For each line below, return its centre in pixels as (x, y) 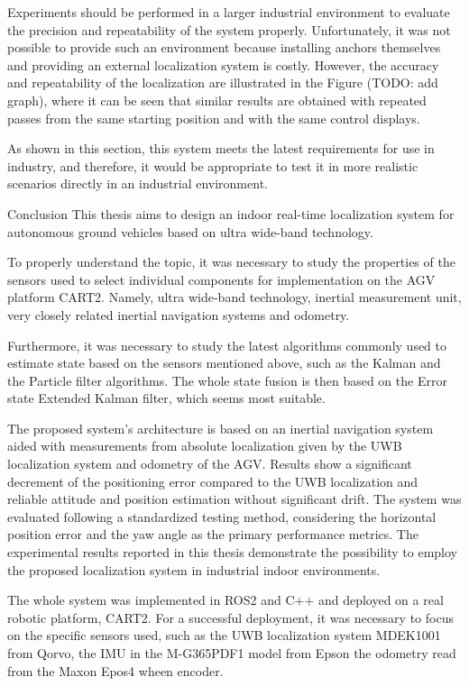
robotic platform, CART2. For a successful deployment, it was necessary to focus (230, 617)
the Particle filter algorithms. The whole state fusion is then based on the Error (227, 380)
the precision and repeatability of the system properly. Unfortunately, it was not (229, 29)
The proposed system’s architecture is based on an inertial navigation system (221, 428)
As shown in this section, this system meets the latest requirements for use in (221, 148)
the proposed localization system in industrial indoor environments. (194, 569)
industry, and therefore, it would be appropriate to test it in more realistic (213, 165)
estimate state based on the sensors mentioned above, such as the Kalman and (224, 363)
